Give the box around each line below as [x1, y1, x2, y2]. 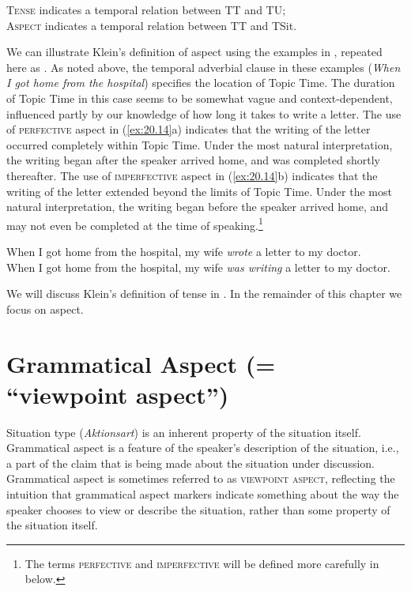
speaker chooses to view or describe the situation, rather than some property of [6, 501, 390, 518]
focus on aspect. [6, 300, 84, 317]
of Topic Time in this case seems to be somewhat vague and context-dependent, [6, 89, 393, 106]
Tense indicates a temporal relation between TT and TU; [6, 2, 286, 17]
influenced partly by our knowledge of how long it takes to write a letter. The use [6, 105, 402, 122]
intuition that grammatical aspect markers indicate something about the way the [6, 486, 399, 503]
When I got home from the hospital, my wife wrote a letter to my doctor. [6, 243, 361, 259]
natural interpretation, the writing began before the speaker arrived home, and [6, 198, 389, 215]
